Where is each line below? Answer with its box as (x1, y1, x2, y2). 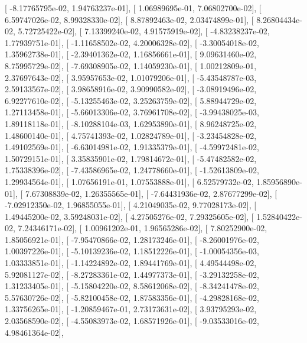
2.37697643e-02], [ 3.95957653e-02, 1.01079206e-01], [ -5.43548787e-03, (5, 71, 257, 83)
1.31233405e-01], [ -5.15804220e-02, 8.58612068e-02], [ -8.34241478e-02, (5, 280, 259, 292)
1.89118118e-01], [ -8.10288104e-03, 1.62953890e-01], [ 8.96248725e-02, (5, 117, 257, 130)
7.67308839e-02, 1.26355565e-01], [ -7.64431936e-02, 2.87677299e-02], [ (25, 187, 277, 199)
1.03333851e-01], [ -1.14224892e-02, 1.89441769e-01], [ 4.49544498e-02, (5, 257, 257, 269)
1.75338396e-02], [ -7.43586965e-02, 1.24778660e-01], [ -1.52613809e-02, (5, 164, 259, 176)
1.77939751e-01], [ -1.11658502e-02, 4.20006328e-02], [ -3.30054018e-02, (5, 36, 259, 48)
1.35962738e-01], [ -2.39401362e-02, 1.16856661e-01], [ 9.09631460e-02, (5, 48, 257, 60)
